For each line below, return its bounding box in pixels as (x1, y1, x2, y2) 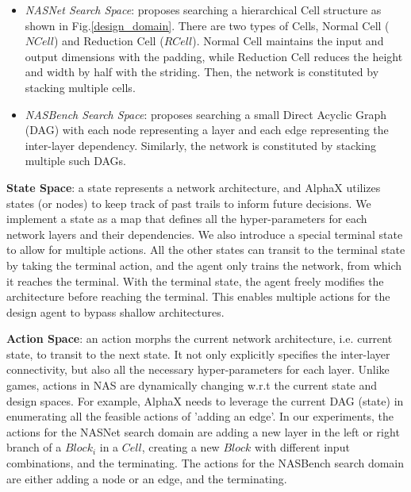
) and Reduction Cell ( (53, 33, 164, 49)
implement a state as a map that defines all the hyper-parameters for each (6, 210, 367, 227)
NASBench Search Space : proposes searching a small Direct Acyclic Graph (25, 106, 387, 122)
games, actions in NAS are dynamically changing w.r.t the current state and (6, 377, 378, 394)
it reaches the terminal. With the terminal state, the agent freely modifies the (6, 272, 384, 289)
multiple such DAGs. (25, 152, 127, 169)
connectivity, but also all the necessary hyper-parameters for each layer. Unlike (6, 361, 390, 378)
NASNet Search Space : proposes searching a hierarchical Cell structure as (25, 2, 382, 17)
